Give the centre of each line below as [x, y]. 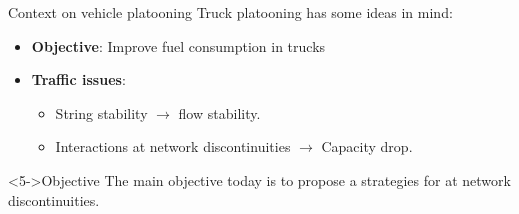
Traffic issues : [78, 79]
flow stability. [219, 112]
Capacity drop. [367, 146]
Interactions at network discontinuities [173, 146]
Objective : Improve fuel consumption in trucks [178, 45]
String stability [101, 112]
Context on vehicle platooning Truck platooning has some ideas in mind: [230, 12]
